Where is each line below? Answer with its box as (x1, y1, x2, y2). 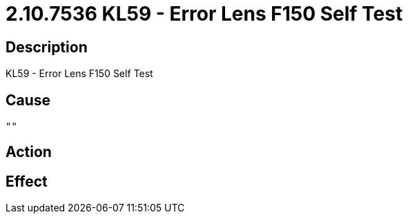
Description (6, 38, 88, 56)
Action (6, 143, 52, 161)
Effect (6, 172, 48, 190)
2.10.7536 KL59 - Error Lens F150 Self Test (6, 2, 403, 25)
